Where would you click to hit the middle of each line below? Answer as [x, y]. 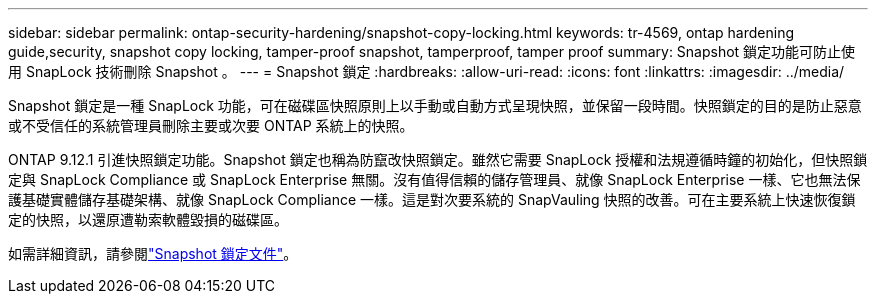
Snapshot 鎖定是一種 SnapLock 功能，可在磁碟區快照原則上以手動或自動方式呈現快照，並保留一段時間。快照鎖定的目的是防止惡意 [435, 105]
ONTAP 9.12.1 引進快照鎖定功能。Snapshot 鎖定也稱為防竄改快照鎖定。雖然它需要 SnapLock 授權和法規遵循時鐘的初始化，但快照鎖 [438, 159]
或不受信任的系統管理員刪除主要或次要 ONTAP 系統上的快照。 [211, 125]
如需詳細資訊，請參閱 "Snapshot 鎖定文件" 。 [153, 253]
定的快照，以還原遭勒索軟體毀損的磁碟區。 [148, 219]
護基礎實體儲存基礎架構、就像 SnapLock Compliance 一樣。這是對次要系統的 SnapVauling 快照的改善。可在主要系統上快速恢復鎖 [432, 199]
